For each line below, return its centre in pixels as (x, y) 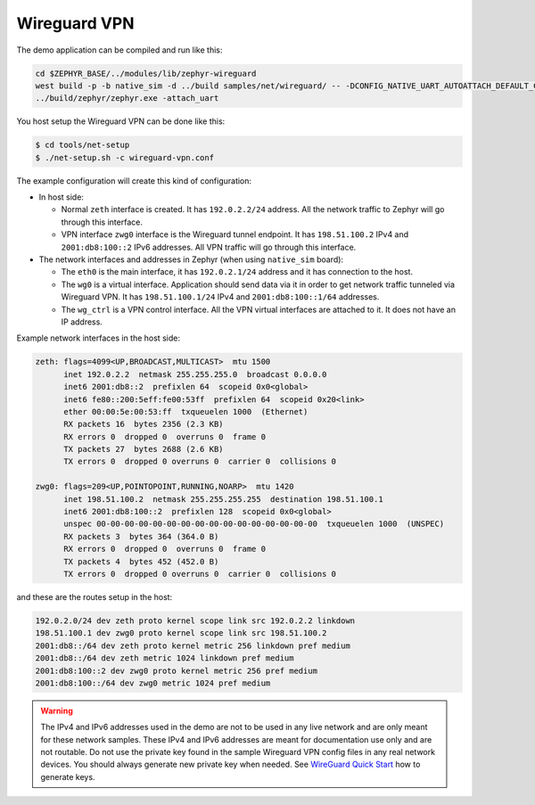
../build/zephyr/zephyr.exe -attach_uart (127, 99)
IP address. (82, 322)
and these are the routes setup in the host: (95, 596)
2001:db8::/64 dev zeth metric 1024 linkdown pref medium (165, 658)
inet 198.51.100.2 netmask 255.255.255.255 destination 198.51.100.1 (223, 499)
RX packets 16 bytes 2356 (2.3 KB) (144, 424)
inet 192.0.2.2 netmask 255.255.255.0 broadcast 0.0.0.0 (195, 374)
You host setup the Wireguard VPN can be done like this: (121, 121)
